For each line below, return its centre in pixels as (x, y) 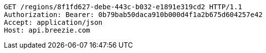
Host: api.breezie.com (47, 30)
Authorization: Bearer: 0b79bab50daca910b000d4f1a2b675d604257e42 (133, 15)
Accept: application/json (53, 22)
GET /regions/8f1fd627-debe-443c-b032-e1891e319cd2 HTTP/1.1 (123, 7)
